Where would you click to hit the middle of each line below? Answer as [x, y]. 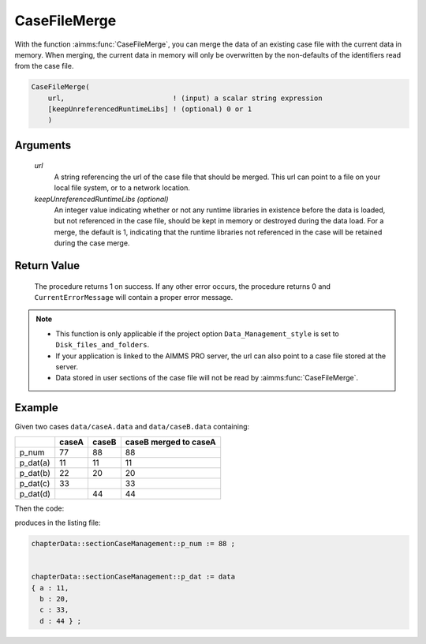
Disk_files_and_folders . [103, 345]
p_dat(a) [35, 462]
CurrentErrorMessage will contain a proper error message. [134, 298]
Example [36, 408]
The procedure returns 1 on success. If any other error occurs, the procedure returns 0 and [183, 286]
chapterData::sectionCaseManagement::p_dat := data [133, 577]
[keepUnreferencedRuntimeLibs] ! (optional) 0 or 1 [150, 109]
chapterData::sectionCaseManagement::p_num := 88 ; [133, 544]
